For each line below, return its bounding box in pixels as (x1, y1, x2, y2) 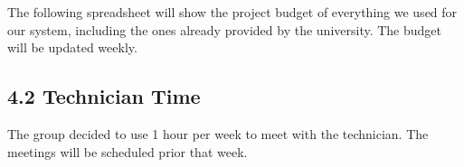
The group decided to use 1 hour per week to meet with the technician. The (7, 124, 429, 143)
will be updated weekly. (7, 38, 137, 57)
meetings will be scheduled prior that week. (7, 142, 248, 161)
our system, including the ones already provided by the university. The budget (7, 20, 442, 39)
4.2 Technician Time (7, 82, 201, 110)
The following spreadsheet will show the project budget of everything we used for (7, 3, 458, 21)
